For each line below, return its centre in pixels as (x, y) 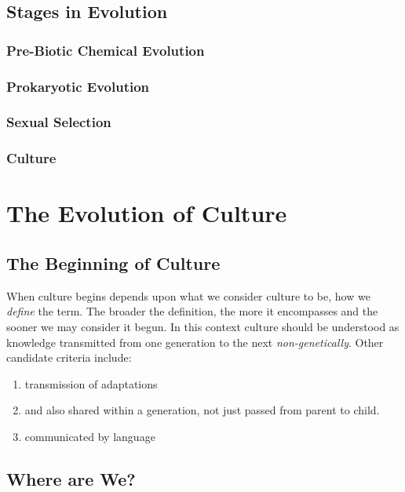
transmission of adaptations (91, 383)
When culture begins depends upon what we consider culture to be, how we (188, 295)
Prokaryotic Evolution (78, 86)
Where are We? (71, 478)
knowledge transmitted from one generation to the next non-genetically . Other (195, 342)
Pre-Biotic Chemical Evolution (106, 50)
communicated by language (90, 436)
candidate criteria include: (69, 357)
